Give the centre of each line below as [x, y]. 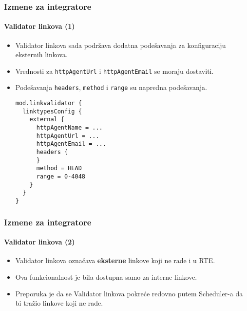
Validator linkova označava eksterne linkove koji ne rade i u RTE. [115, 260]
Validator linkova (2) [39, 242]
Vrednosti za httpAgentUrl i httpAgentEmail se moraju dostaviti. [114, 71]
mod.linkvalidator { [48, 103]
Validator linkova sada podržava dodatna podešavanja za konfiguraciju [121, 45]
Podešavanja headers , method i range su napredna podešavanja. [111, 87]
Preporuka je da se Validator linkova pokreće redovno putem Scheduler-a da [129, 293]
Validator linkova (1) [39, 26]
